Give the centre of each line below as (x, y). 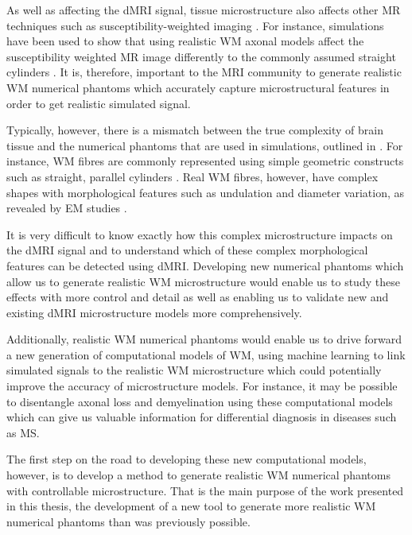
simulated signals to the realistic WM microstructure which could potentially (194, 370)
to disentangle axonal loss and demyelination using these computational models (200, 401)
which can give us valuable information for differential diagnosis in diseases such (202, 417)
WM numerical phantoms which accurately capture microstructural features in (198, 87)
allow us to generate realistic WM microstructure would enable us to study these (203, 281)
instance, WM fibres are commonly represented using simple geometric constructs (205, 161)
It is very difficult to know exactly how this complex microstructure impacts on (200, 234)
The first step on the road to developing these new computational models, (187, 459)
